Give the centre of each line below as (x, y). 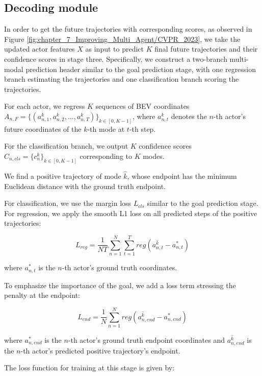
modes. (154, 156)
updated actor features (40, 49)
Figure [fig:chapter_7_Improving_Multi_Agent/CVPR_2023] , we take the (122, 39)
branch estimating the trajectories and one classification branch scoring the (122, 79)
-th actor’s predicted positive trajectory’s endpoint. (100, 350)
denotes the (189, 116)
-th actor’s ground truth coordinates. (120, 267)
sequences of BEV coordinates (142, 106)
